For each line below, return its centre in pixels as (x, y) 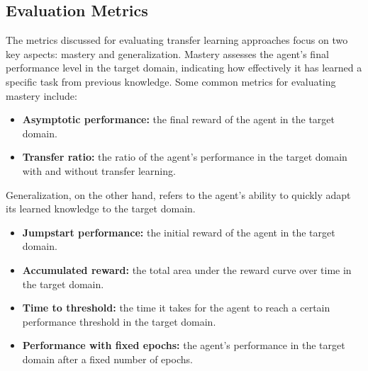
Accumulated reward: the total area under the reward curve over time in (187, 269)
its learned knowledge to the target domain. (101, 209)
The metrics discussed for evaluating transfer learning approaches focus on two (177, 40)
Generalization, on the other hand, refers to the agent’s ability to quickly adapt (178, 194)
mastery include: (41, 95)
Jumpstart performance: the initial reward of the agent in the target (179, 232)
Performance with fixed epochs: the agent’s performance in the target (184, 345)
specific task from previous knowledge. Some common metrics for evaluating (171, 81)
